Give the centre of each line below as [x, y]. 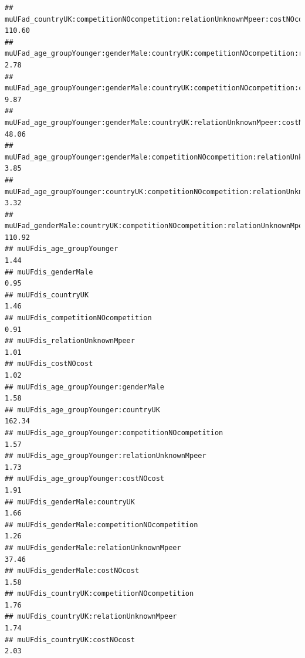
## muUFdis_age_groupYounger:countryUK [82, 410]
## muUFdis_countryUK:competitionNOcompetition [99, 594]
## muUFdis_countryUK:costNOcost [70, 640]
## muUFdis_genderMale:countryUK [70, 502]
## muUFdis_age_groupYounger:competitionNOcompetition [114, 433]
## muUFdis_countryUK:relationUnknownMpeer [91, 617]
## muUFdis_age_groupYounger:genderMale [85, 387]
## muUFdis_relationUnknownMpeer [70, 341]
